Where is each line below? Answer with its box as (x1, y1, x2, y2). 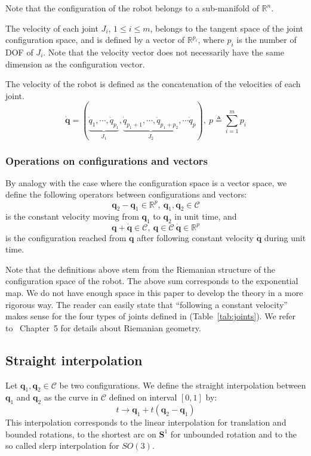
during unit (264, 231, 306, 244)
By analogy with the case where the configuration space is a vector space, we (5, 176, 287, 189)
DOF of (5, 45, 33, 58)
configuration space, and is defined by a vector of (5, 33, 185, 46)
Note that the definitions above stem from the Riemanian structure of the (5, 263, 276, 275)
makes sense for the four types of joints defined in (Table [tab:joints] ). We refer (5, 310, 295, 322)
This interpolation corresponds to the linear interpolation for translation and (5, 416, 287, 429)
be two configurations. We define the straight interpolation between (59, 378, 306, 391)
